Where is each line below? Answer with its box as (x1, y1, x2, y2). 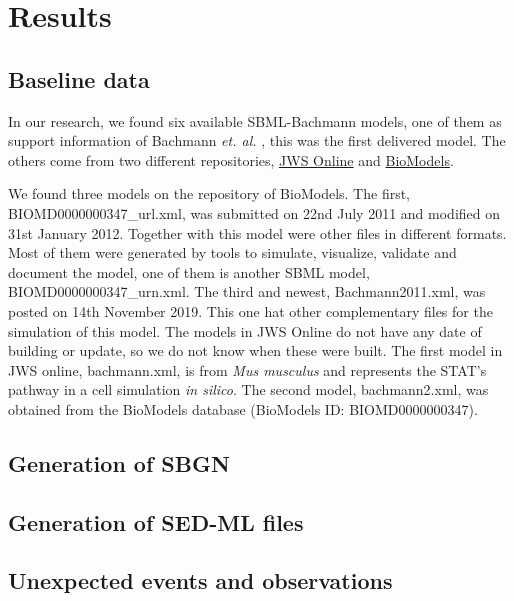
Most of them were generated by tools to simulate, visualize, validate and (8, 242, 457, 263)
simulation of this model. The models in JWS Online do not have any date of (8, 320, 482, 341)
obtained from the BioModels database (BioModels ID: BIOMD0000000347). (8, 398, 478, 419)
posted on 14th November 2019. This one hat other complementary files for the (8, 300, 493, 321)
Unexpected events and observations (8, 565, 393, 596)
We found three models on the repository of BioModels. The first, (8, 183, 411, 204)
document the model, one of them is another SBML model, (8, 261, 370, 282)
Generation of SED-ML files (8, 506, 304, 537)
